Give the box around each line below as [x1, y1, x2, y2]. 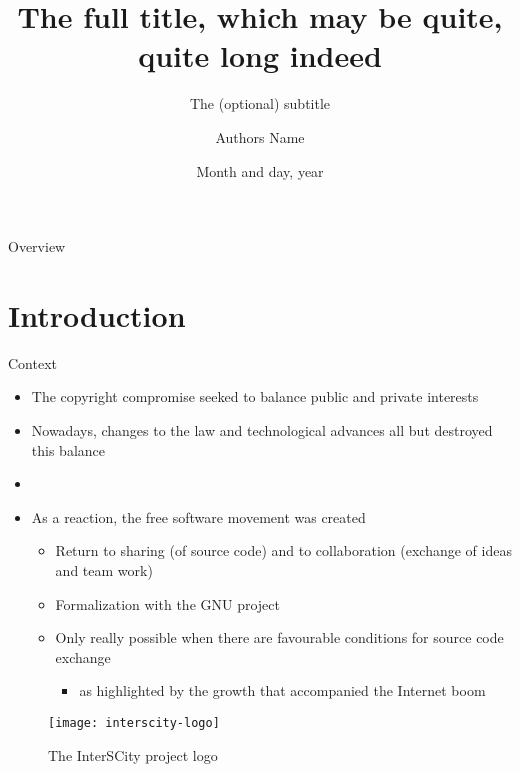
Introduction [8, 294, 186, 335]
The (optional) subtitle [189, 93, 331, 114]
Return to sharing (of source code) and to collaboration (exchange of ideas [55, 540, 512, 561]
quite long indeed [138, 35, 382, 76]
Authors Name [215, 126, 305, 147]
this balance [31, 439, 105, 460]
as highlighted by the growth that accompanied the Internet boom [79, 680, 486, 701]
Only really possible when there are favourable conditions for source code [55, 627, 504, 648]
